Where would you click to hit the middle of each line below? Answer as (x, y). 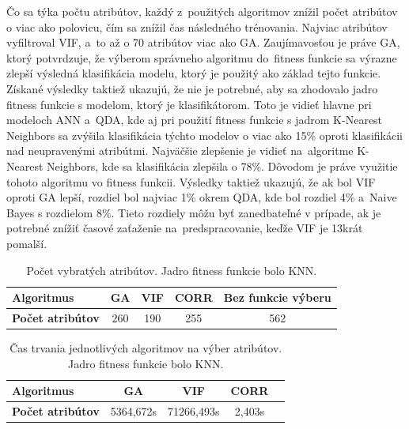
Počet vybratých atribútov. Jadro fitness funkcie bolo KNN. (172, 270)
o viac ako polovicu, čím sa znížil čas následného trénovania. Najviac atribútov (197, 26)
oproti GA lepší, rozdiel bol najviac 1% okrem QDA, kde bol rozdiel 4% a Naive (202, 197)
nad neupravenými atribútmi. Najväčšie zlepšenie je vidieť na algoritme (180, 151)
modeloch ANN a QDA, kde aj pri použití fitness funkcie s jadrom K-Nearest (195, 120)
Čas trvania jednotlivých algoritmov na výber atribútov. (146, 348)
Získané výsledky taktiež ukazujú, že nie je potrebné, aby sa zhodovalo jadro (192, 88)
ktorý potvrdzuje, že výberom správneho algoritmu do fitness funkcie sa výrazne (202, 57)
